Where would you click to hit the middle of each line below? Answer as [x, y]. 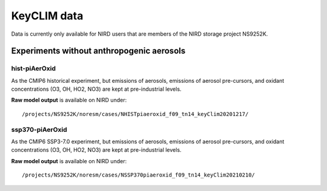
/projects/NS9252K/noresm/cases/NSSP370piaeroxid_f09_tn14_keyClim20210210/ [139, 175]
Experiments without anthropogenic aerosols [98, 51]
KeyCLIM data [47, 16]
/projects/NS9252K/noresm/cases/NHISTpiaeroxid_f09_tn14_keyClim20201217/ [135, 114]
